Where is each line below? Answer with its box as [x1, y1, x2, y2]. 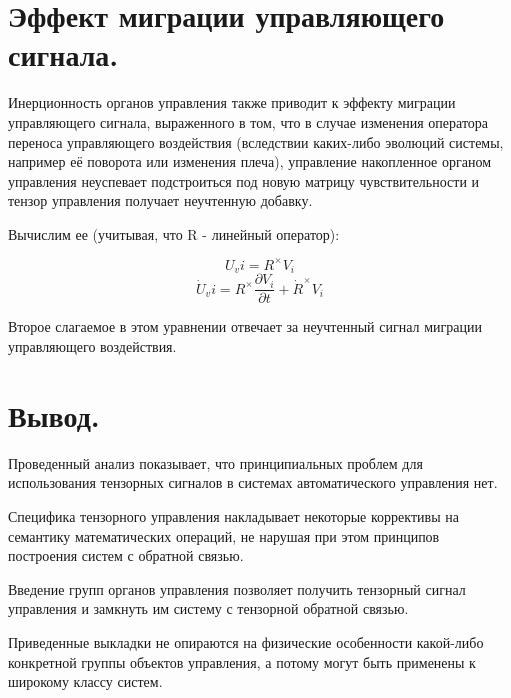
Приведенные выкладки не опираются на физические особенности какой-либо [8, 631, 484, 652]
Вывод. [8, 394, 100, 435]
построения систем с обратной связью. [8, 545, 244, 566]
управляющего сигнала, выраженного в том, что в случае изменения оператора [8, 111, 489, 132]
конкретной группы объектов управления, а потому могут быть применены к [8, 651, 476, 672]
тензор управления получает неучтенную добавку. [8, 190, 313, 211]
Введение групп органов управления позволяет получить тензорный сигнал [8, 578, 466, 599]
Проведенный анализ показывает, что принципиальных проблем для [8, 452, 423, 473]
